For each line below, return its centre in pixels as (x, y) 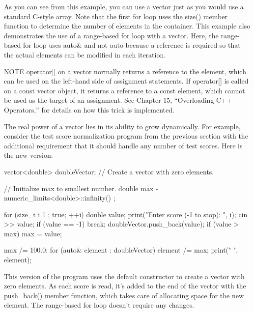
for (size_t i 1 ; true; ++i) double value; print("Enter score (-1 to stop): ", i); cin (126, 214)
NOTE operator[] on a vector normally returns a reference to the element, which (125, 71)
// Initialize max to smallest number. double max (79, 188)
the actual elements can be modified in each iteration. (85, 54)
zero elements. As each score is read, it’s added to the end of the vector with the (125, 286)
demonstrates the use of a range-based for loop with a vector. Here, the (111, 35)
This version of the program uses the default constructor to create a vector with (124, 276)
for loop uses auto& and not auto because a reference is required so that (132, 45)
